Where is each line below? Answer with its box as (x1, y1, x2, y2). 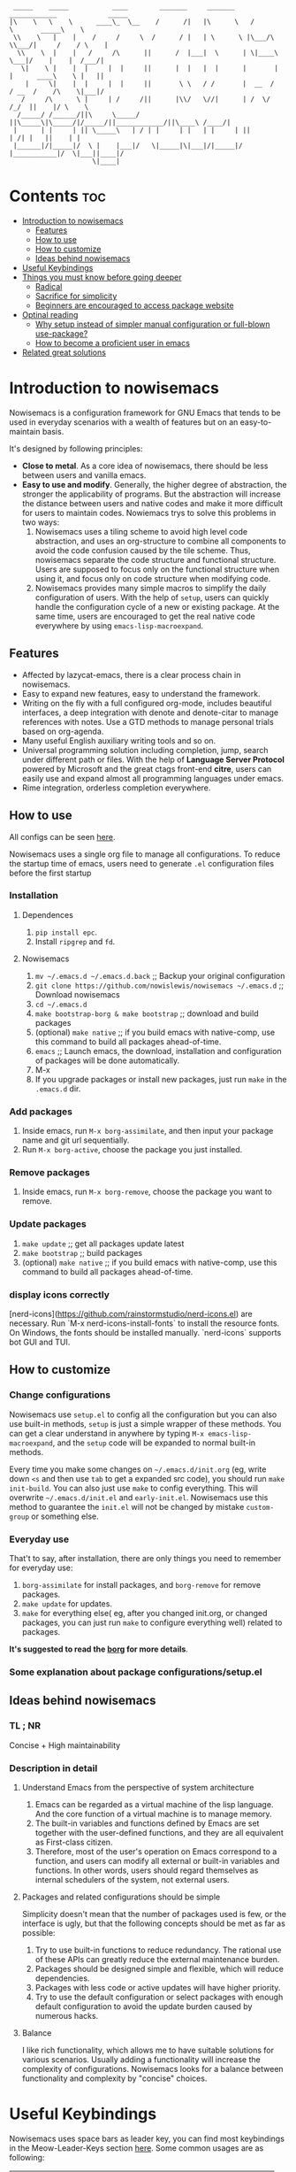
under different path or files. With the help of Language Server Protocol (21, 754, 285, 765)
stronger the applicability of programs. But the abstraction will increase (21, 489, 281, 499)
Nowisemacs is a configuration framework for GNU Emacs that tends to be (9, 407, 281, 418)
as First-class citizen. (34, 1837, 113, 1847)
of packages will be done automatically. (34, 1055, 180, 1066)
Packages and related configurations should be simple (21, 1891, 221, 1902)
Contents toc (9, 186, 106, 206)
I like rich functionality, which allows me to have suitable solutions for (21, 2045, 275, 2055)
